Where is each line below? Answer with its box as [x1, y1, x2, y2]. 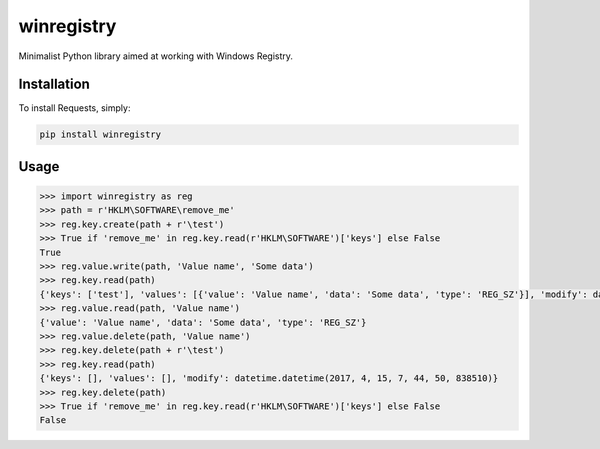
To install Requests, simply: [18, 102, 131, 114]
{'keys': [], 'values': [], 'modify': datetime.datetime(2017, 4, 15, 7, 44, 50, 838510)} [39, 373, 499, 384]
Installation [18, 76, 90, 93]
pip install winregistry [39, 129, 162, 140]
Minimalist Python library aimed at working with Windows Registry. [18, 50, 294, 62]
